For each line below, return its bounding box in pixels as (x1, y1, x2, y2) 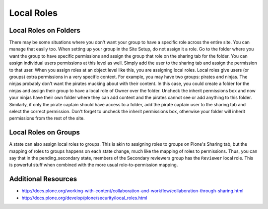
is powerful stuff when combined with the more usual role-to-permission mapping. (9, 162, 178, 168)
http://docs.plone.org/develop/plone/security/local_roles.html (21, 195, 147, 201)
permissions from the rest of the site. (9, 115, 85, 121)
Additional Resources (9, 175, 77, 183)
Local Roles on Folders (9, 26, 80, 35)
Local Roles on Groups (9, 128, 80, 137)
